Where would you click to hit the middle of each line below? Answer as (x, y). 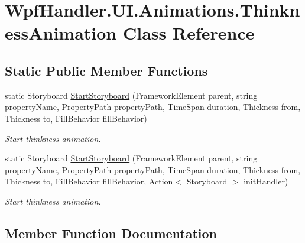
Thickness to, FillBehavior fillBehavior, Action (89, 181)
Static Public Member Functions (106, 70)
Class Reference (189, 33)
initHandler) (266, 181)
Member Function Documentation (111, 233)
